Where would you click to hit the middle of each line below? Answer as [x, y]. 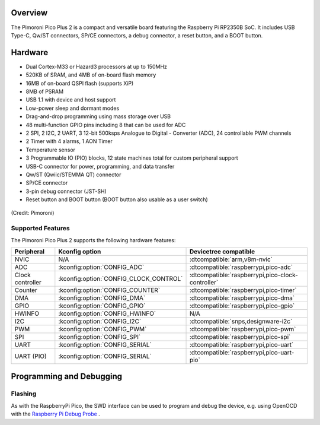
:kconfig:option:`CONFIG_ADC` [101, 267]
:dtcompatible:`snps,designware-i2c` [241, 321]
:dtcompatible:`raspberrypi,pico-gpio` [242, 306]
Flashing [24, 394]
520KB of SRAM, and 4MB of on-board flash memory [91, 75]
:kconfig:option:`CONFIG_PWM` [103, 329]
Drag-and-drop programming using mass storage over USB [98, 116]
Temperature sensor [51, 150]
